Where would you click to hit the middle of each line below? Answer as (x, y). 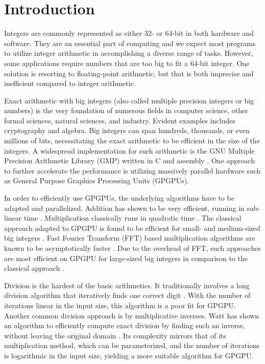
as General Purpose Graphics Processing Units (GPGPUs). (97, 180)
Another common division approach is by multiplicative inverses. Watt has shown (132, 315)
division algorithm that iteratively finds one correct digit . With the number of (127, 295)
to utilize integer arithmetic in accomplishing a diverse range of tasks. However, (129, 53)
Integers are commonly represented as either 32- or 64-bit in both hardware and (129, 33)
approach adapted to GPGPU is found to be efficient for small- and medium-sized (132, 228)
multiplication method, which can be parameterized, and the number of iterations (132, 345)
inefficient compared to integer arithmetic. (70, 83)
